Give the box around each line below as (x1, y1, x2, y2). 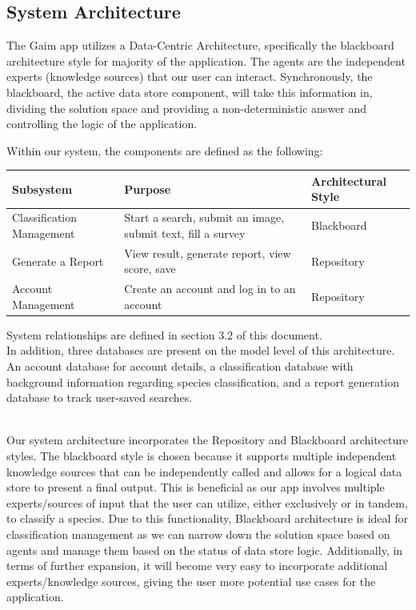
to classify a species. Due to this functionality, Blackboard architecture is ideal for (6, 510, 408, 527)
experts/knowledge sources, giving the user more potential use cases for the (6, 572, 376, 589)
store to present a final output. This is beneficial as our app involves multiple (6, 479, 385, 496)
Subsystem (12, 180, 73, 197)
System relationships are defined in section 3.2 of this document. (6, 326, 322, 343)
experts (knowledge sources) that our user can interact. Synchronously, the (6, 68, 373, 85)
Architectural (311, 172, 386, 189)
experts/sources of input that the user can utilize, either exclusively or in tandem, (6, 494, 408, 511)
